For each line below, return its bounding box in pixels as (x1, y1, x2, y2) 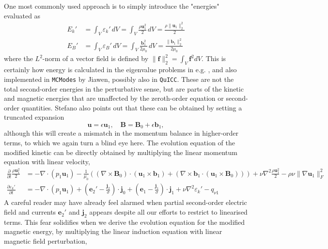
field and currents (4, 207, 56, 217)
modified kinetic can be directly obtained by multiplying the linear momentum (4, 147, 237, 157)
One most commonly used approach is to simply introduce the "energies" (4, 1, 219, 11)
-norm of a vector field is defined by (42, 53, 149, 63)
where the (4, 53, 33, 63)
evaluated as (4, 10, 41, 20)
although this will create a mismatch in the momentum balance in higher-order (4, 128, 239, 138)
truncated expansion (4, 112, 64, 122)
